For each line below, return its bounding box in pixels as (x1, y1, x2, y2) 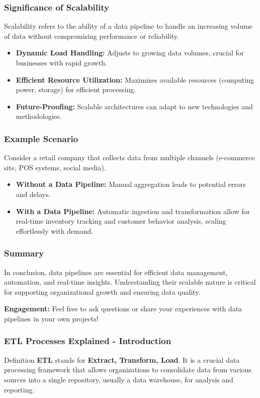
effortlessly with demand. (16, 225, 94, 236)
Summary (4, 247, 44, 259)
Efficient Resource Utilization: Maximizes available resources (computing (16, 74, 254, 85)
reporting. (4, 384, 35, 394)
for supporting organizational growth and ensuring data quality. (4, 286, 201, 297)
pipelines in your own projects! (4, 313, 99, 323)
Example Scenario (4, 132, 78, 145)
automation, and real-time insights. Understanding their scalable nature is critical (4, 277, 256, 287)
